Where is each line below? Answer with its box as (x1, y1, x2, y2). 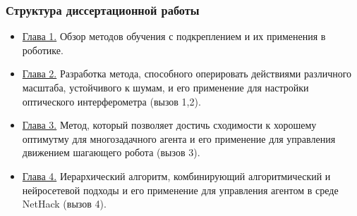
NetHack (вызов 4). (22, 196, 107, 211)
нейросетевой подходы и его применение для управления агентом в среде (22, 182, 339, 197)
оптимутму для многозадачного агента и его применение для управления (22, 131, 336, 146)
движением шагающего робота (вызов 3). (22, 145, 200, 160)
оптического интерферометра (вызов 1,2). (22, 94, 201, 108)
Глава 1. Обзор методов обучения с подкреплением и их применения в (22, 29, 326, 44)
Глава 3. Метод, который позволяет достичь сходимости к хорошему (22, 117, 317, 132)
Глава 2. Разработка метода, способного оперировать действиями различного (22, 66, 352, 81)
